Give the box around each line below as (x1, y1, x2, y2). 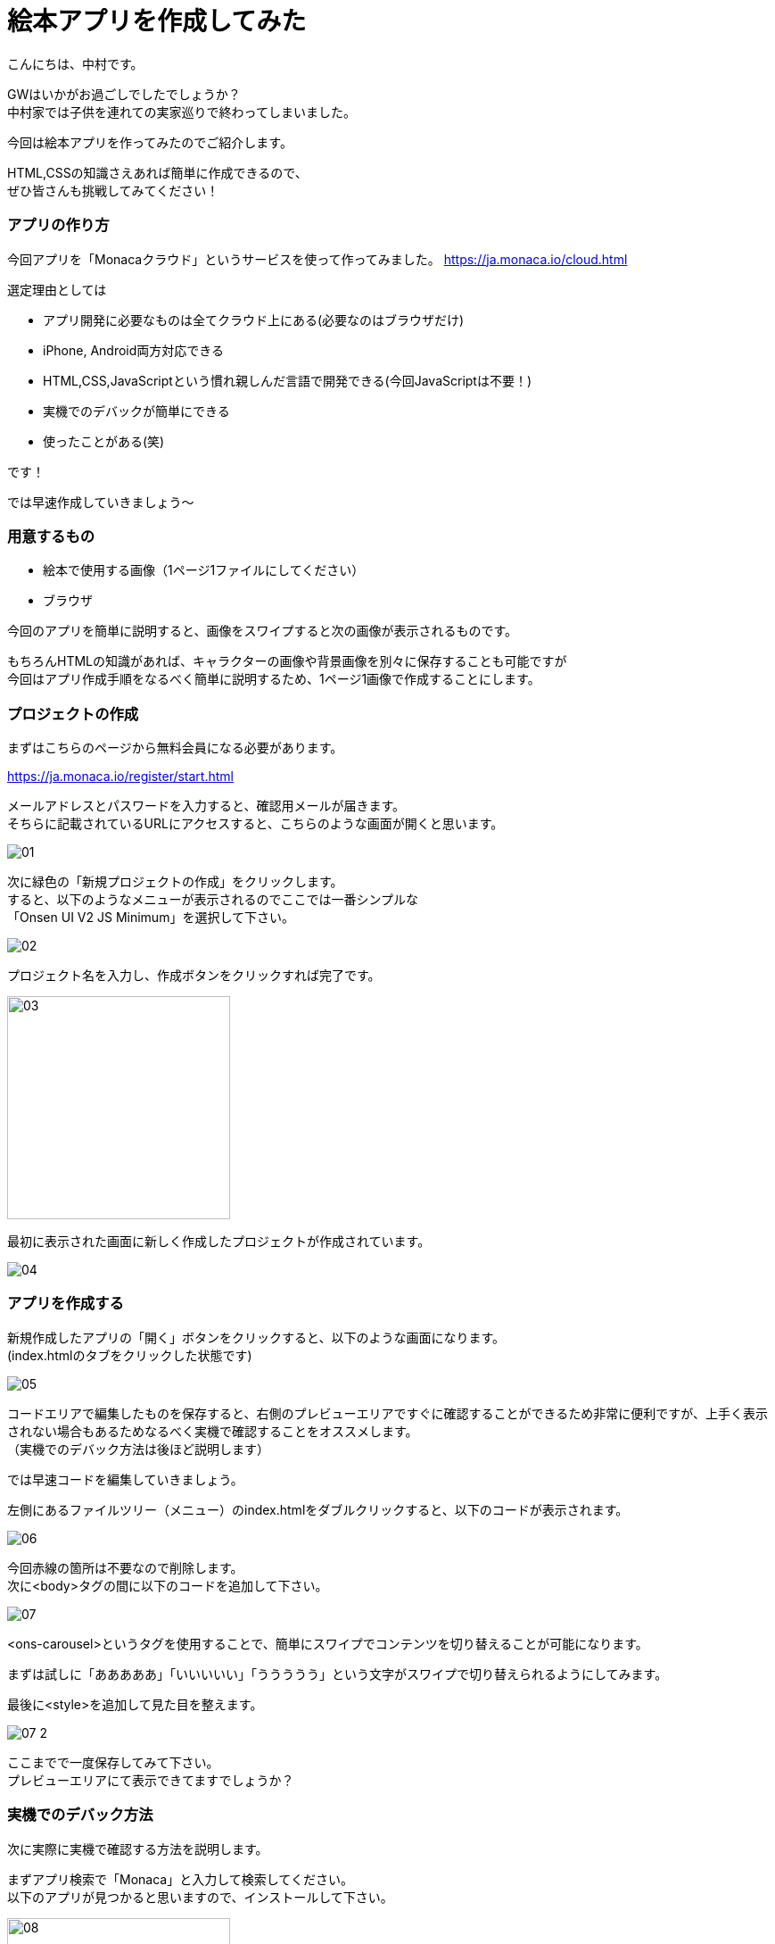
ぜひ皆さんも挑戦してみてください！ (7, 182, 219, 198)
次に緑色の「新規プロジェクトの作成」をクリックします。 (7, 874, 343, 889)
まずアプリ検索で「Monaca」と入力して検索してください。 (7, 1871, 353, 1887)
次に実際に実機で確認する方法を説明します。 (7, 1840, 268, 1857)
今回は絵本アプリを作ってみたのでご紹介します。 (7, 134, 293, 150)
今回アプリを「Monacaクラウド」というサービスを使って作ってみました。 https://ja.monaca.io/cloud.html (7, 251, 628, 267)
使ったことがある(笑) (43, 433, 165, 449)
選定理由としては (7, 281, 107, 297)
